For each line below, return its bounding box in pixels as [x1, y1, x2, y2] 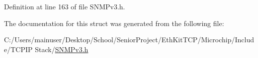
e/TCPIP [4, 44, 33, 54]
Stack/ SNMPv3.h [35, 44, 88, 54]
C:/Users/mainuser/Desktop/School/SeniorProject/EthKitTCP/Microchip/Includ [4, 34, 255, 45]
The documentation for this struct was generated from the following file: [4, 18, 224, 28]
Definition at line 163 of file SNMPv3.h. [4, 1, 125, 11]
